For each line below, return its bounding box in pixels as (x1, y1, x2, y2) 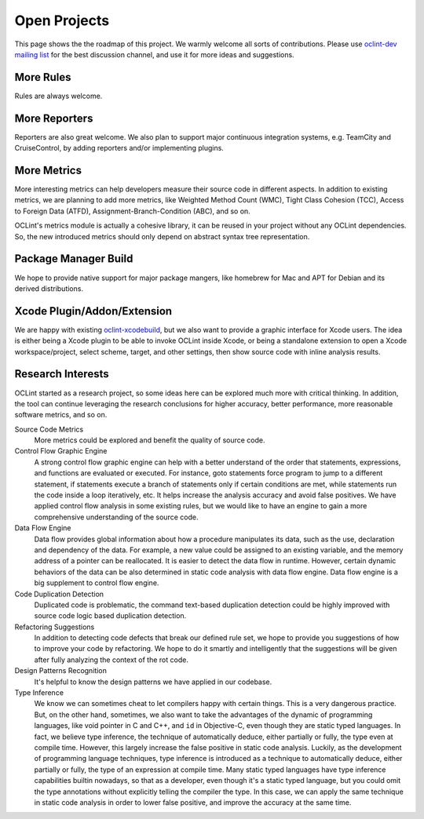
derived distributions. (14, 283, 84, 293)
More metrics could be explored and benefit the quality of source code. (34, 435, 265, 445)
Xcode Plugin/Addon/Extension (14, 304, 173, 318)
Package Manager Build (14, 252, 133, 266)
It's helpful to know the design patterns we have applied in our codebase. (34, 677, 272, 686)
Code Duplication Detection (14, 589, 104, 599)
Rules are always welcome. (14, 91, 103, 100)
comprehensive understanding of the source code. (34, 512, 199, 522)
